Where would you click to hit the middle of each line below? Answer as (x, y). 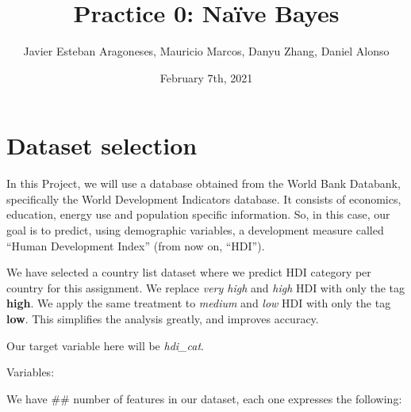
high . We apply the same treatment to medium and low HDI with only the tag (199, 303)
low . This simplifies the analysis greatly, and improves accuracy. (163, 319)
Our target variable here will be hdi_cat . (105, 345)
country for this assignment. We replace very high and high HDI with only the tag (206, 287)
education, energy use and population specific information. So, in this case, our (198, 214)
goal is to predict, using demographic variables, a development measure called (195, 230)
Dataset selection (102, 145)
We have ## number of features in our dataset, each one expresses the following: (204, 398)
